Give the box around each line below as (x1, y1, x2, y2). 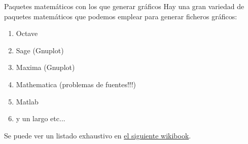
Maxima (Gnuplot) (16, 62, 75, 73)
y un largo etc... (16, 113, 65, 124)
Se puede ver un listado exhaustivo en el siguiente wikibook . (4, 130, 191, 140)
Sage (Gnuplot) (16, 45, 64, 55)
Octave (16, 28, 38, 39)
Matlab (16, 96, 39, 106)
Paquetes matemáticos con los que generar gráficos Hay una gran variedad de (4, 1, 244, 11)
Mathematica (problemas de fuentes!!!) (16, 79, 136, 89)
